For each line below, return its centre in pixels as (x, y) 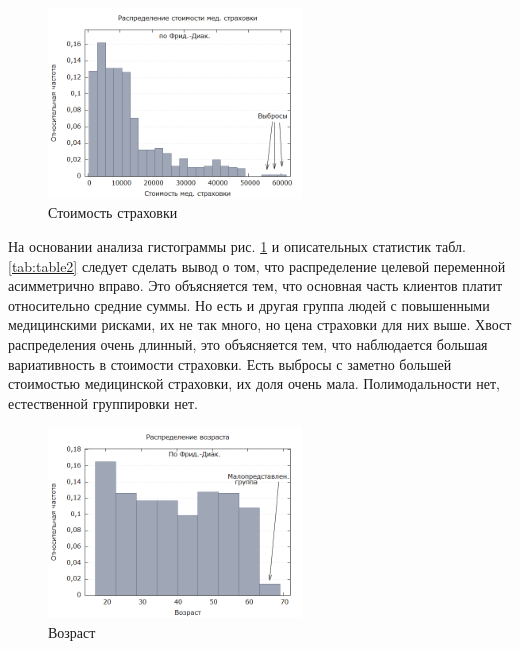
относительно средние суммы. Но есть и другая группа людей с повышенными (249, 304)
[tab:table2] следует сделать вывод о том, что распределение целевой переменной (257, 265)
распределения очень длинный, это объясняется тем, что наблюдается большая (248, 343)
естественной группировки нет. (103, 402)
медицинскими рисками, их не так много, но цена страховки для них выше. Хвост (260, 324)
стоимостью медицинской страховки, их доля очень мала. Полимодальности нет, (254, 383)
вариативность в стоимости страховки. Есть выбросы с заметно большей (230, 363)
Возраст (72, 631)
